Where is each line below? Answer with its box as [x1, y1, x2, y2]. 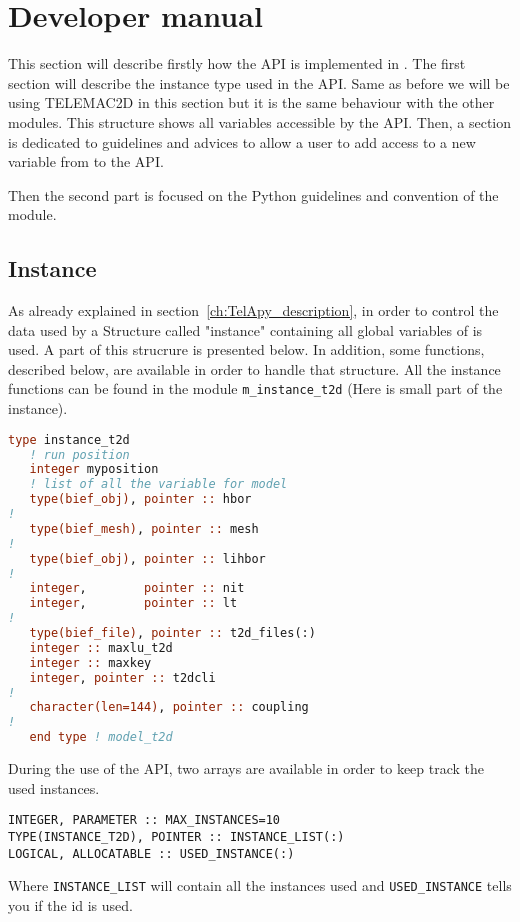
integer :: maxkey [29, 655, 152, 670]
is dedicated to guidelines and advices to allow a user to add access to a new [8, 131, 476, 152]
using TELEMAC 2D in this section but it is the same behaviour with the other [8, 92, 495, 113]
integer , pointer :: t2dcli [29, 670, 216, 685]
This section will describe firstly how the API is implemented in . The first [8, 53, 466, 74]
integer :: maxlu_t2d [29, 640, 173, 655]
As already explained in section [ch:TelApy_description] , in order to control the [8, 300, 499, 321]
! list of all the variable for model [29, 477, 288, 492]
